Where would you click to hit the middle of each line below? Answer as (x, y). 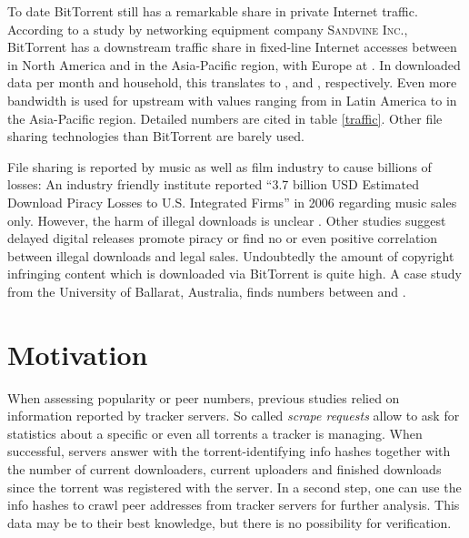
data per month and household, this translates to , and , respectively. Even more (232, 82)
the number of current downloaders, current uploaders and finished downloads (225, 469)
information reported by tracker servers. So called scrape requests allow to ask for (234, 416)
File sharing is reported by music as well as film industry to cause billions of (220, 166)
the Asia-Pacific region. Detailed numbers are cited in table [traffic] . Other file (225, 118)
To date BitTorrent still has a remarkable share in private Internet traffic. (213, 11)
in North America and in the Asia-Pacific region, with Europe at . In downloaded (234, 64)
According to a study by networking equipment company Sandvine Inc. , (208, 29)
